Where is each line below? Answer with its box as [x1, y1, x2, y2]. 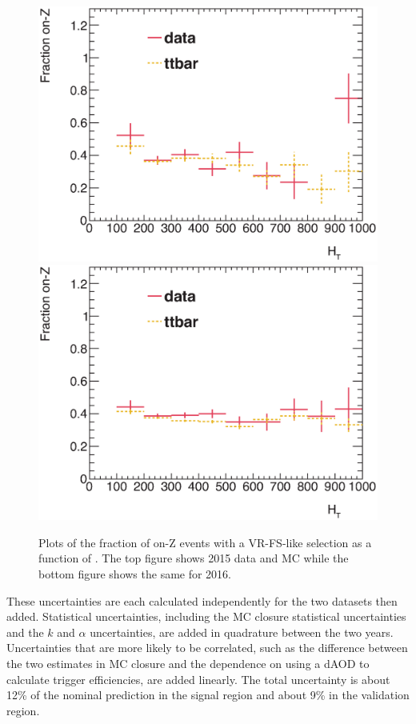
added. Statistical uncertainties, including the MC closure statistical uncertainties [6, 608, 406, 625]
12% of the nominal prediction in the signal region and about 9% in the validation [6, 686, 410, 703]
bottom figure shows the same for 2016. [38, 566, 232, 582]
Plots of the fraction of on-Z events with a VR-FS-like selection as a [38, 534, 372, 550]
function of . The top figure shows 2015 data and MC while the [38, 550, 349, 566]
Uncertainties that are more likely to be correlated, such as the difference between [6, 639, 408, 656]
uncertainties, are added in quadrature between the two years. [90, 623, 394, 640]
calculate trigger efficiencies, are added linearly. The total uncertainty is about [6, 670, 390, 687]
